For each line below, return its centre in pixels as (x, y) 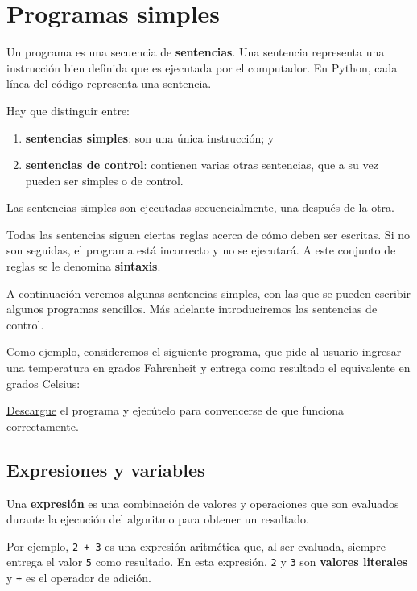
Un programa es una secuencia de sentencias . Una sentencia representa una (196, 52)
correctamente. (43, 426)
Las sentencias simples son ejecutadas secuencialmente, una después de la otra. (200, 207)
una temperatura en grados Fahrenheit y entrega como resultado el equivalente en (208, 368)
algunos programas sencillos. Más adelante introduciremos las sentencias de (192, 309)
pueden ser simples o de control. (104, 180)
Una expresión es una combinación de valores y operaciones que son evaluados (203, 503)
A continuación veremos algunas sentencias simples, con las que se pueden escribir (209, 293)
